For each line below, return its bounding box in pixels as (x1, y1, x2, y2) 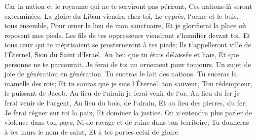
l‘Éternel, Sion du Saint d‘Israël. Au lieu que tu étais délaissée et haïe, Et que (4, 49, 239, 59)
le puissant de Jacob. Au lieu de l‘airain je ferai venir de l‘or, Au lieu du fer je (4, 88, 240, 98)
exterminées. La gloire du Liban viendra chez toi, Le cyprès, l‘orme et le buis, (4, 10, 239, 21)
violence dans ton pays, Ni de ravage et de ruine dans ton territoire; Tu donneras (4, 117, 249, 127)
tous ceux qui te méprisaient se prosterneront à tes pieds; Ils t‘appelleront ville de (4, 39, 252, 50)
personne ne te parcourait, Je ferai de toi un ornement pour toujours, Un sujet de (4, 59, 251, 69)
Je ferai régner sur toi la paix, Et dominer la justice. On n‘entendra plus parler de (4, 107, 252, 117)
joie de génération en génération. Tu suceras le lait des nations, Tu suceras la (4, 69, 237, 79)
